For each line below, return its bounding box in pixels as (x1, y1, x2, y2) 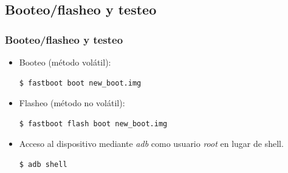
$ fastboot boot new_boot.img (19, 78, 142, 87)
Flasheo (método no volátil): (19, 97, 125, 109)
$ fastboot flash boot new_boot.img (19, 119, 168, 128)
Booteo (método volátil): (19, 56, 111, 68)
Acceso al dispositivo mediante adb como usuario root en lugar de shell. (19, 137, 284, 150)
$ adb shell (19, 160, 67, 169)
